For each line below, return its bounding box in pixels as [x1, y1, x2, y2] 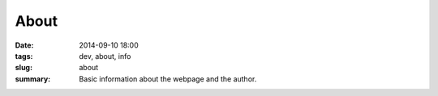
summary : [15, 73, 51, 84]
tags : [15, 51, 33, 61]
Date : [15, 40, 34, 50]
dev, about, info [79, 51, 131, 61]
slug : [15, 63, 32, 73]
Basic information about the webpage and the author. [79, 73, 257, 84]
